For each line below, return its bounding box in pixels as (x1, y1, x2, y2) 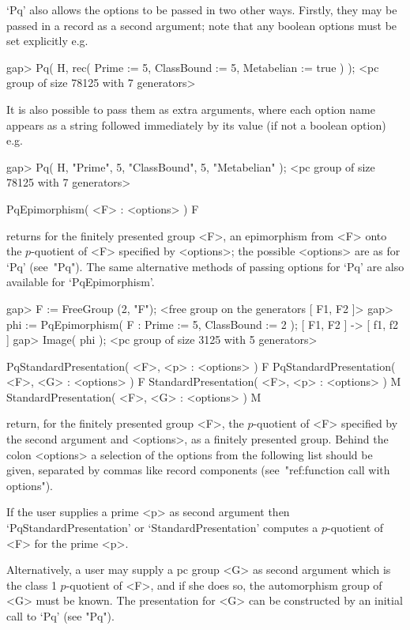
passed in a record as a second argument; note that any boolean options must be (6, 17, 397, 33)
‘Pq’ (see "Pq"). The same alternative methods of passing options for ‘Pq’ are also (6, 258, 404, 274)
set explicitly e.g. (6, 32, 88, 49)
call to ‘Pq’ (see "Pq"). (6, 608, 115, 624)
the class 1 (6, 576, 57, 593)
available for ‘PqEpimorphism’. (6, 274, 155, 290)
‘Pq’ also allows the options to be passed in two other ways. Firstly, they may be (6, 2, 397, 17)
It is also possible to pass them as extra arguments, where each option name (6, 100, 375, 117)
